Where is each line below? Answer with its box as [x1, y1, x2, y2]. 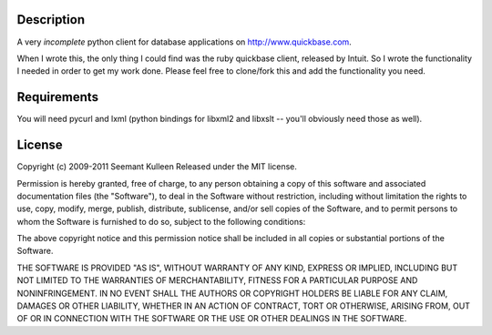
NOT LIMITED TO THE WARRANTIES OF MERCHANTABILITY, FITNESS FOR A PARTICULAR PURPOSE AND [16, 275, 418, 286]
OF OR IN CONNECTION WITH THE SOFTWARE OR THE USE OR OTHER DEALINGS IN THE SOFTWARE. [16, 313, 407, 324]
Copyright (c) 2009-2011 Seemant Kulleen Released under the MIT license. [16, 161, 298, 172]
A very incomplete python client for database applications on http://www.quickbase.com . [16, 36, 353, 47]
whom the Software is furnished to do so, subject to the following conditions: [16, 216, 306, 227]
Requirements [16, 89, 99, 105]
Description [16, 12, 86, 27]
